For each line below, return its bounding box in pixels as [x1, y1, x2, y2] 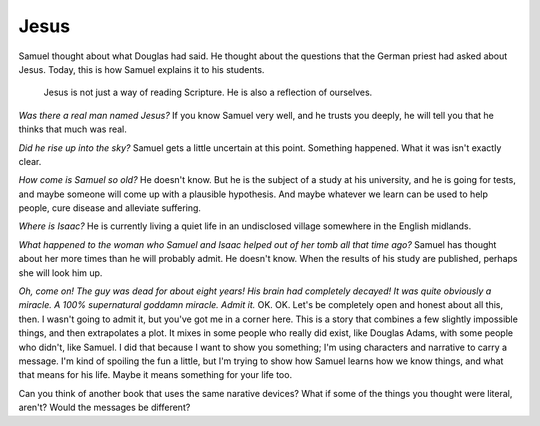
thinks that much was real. [18, 123, 127, 135]
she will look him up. [18, 266, 103, 279]
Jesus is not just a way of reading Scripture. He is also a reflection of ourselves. [43, 86, 373, 99]
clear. [18, 155, 42, 167]
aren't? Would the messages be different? [18, 401, 191, 414]
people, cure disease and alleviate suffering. [18, 202, 202, 214]
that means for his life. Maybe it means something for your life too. [18, 369, 293, 381]
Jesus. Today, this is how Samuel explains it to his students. [18, 63, 265, 75]
